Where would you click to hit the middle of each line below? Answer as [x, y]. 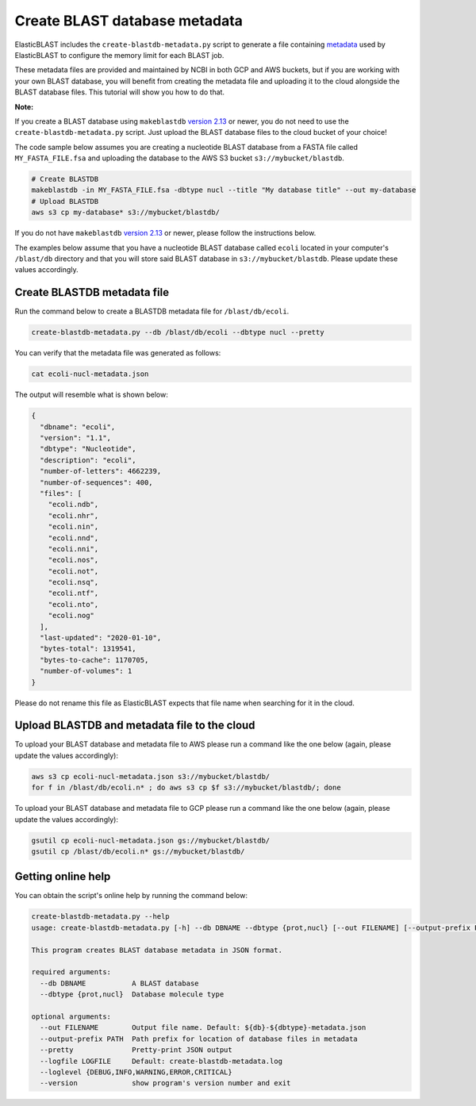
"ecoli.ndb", [73, 505]
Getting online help [63, 877]
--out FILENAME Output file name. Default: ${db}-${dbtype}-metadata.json [203, 1028]
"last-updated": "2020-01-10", [101, 638]
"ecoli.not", [73, 571]
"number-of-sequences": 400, [97, 482]
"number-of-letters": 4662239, [101, 471]
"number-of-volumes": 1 [86, 671]
